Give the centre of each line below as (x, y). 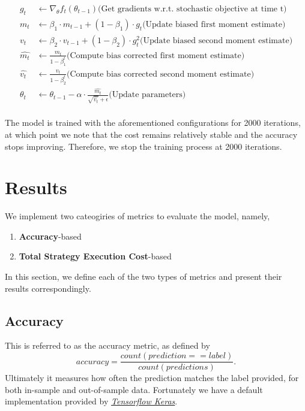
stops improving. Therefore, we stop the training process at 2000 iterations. (143, 146)
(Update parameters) (147, 95)
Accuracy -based (50, 236)
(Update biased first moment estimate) (214, 24)
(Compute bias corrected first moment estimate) (156, 55)
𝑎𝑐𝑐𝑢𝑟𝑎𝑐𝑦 (92, 362)
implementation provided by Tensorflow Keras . (91, 401)
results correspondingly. (48, 288)
